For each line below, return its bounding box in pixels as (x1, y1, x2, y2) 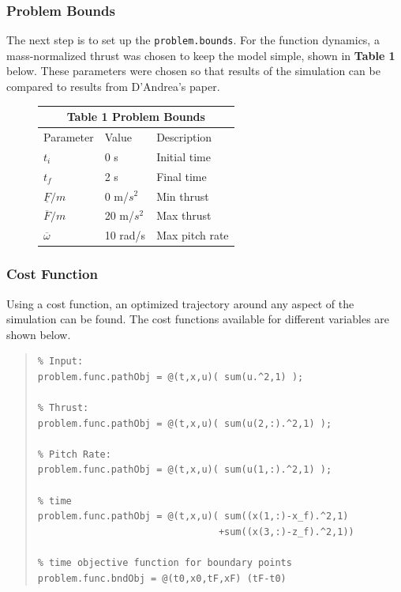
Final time (156, 168, 207, 184)
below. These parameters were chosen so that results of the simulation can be (6, 62, 380, 79)
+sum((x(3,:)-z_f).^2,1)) (218, 526, 354, 537)
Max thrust (156, 207, 212, 224)
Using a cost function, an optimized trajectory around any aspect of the (6, 295, 354, 311)
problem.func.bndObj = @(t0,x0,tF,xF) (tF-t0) (37, 572, 287, 584)
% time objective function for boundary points (37, 557, 292, 569)
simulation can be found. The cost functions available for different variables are (6, 311, 390, 327)
